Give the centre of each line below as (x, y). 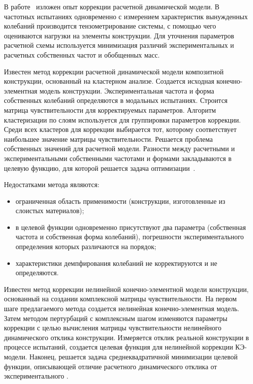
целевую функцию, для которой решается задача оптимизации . (100, 168)
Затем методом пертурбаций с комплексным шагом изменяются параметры (116, 318)
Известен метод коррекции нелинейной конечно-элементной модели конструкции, (126, 289)
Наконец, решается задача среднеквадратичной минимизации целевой (133, 356)
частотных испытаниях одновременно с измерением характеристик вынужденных (126, 16)
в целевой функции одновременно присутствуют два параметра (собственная (131, 227)
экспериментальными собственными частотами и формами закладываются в (118, 158)
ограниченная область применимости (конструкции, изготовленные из (120, 201)
